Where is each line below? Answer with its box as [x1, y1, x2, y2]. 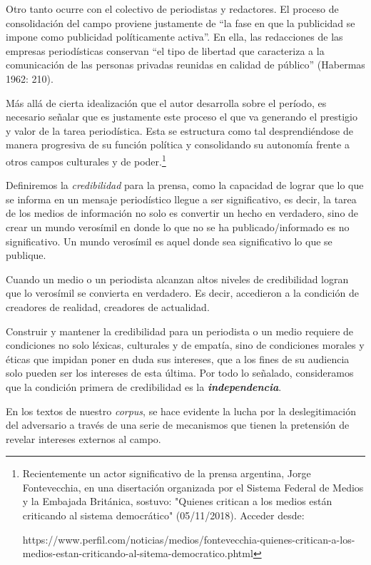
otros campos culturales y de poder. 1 [6, 151, 166, 168]
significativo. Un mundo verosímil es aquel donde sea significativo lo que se [6, 233, 332, 248]
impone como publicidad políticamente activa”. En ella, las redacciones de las [6, 29, 343, 44]
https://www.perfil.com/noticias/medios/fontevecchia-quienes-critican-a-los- [22, 531, 355, 546]
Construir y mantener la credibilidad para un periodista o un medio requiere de [6, 323, 354, 338]
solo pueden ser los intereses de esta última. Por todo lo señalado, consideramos [6, 365, 354, 380]
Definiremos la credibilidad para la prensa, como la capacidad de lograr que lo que [6, 178, 364, 193]
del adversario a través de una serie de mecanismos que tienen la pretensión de [6, 417, 350, 432]
